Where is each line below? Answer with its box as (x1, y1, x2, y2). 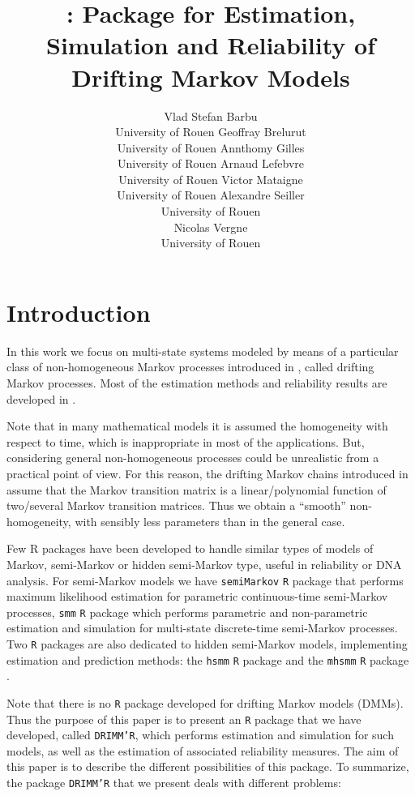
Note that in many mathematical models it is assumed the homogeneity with (6, 417, 388, 434)
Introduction (6, 295, 151, 328)
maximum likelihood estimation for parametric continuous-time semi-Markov (6, 588, 388, 605)
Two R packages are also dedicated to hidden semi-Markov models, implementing (6, 636, 408, 652)
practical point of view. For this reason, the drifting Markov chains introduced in (6, 464, 409, 481)
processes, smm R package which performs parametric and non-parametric (6, 603, 368, 620)
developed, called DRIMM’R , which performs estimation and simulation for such (6, 726, 394, 743)
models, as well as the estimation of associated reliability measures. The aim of (6, 742, 399, 759)
